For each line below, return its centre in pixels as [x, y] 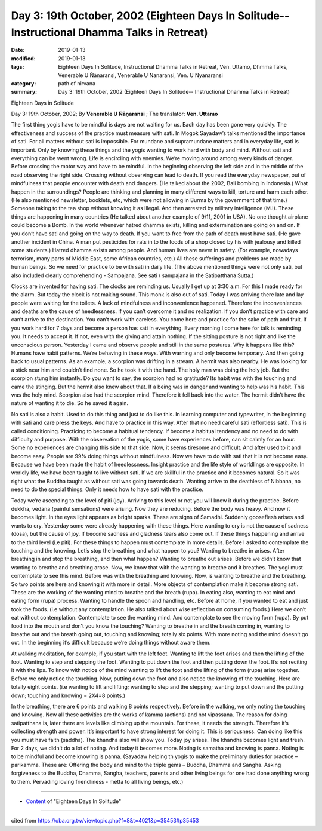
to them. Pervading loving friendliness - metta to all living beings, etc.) [97, 781]
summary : [24, 92]
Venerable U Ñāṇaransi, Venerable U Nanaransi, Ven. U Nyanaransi [140, 75]
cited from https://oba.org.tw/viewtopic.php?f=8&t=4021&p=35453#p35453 [105, 821]
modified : [23, 58]
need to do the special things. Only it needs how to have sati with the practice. [107, 489]
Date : [18, 50]
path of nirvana [77, 83]
